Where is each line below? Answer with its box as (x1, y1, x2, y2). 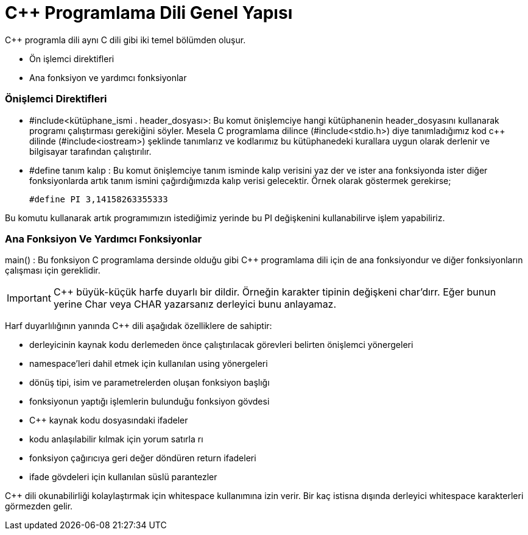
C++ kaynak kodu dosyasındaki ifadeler (29, 415, 188, 426)
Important (7, 292, 51, 305)
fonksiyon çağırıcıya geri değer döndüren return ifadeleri (29, 453, 256, 464)
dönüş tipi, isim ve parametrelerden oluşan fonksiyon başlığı (29, 377, 270, 388)
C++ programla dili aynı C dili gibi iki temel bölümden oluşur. (5, 34, 246, 45)
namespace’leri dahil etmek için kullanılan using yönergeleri (29, 358, 268, 369)
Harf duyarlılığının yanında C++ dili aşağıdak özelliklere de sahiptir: (5, 321, 272, 331)
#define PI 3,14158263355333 (29, 194, 168, 204)
